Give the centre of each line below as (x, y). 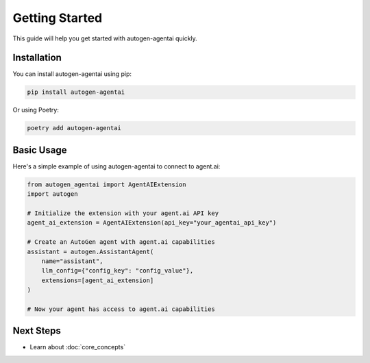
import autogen (52, 194)
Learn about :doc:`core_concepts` (78, 347)
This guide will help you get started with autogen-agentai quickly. (105, 38)
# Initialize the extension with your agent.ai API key (123, 213)
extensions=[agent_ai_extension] (98, 280)
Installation (37, 58)
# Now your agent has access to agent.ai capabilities (121, 309)
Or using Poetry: (36, 110)
